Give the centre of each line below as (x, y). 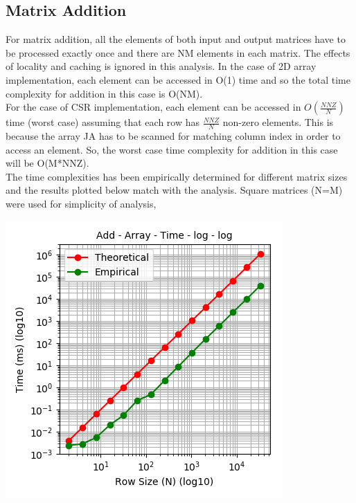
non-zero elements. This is (278, 122)
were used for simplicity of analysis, (81, 203)
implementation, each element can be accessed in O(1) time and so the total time (178, 79)
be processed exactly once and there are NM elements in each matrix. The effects (178, 52)
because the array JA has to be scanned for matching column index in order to (173, 136)
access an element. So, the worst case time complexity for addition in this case (172, 149)
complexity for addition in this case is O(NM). (104, 93)
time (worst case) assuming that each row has (103, 122)
